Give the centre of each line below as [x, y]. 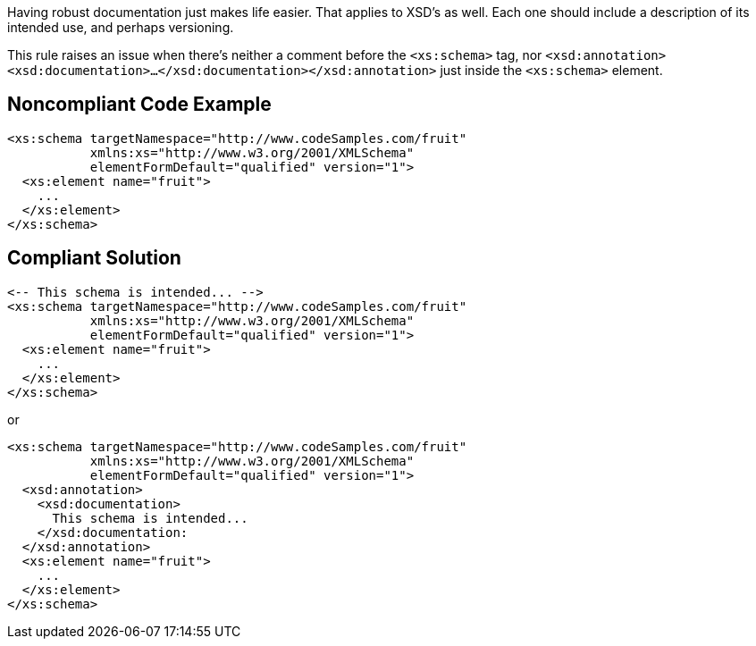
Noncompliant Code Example [139, 105]
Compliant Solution [94, 258]
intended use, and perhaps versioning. [121, 27]
